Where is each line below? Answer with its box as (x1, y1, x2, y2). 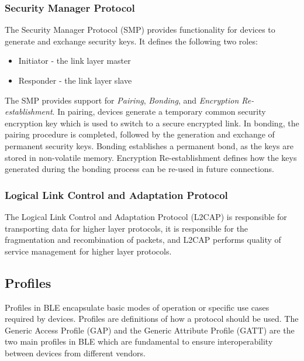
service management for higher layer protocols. (5, 245, 172, 257)
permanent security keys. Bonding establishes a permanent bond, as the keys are (5, 139, 293, 152)
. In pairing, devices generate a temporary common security (52, 105, 266, 118)
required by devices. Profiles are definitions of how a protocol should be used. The (5, 312, 299, 325)
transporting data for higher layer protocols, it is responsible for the (5, 222, 248, 234)
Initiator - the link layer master (18, 54, 131, 67)
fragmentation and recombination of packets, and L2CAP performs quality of (5, 233, 281, 246)
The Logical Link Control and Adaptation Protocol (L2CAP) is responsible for (5, 210, 287, 222)
